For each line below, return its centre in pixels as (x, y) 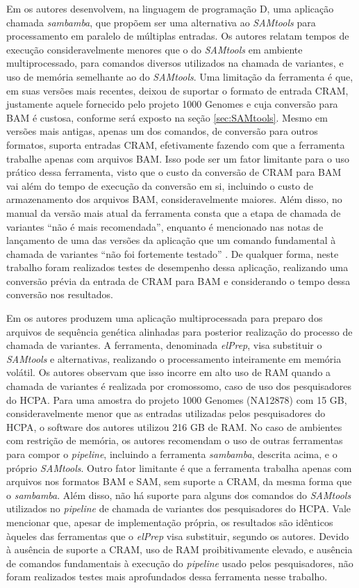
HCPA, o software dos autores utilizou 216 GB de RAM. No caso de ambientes (174, 426)
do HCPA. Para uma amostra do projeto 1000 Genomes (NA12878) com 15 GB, (177, 399)
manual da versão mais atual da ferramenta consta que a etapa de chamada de (174, 212)
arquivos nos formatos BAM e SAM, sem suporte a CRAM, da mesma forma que (179, 481)
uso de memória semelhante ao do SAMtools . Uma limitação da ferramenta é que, (180, 76)
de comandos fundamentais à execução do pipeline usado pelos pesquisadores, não (180, 563)
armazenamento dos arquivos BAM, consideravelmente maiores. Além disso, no (174, 199)
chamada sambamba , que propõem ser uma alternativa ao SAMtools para (161, 22)
